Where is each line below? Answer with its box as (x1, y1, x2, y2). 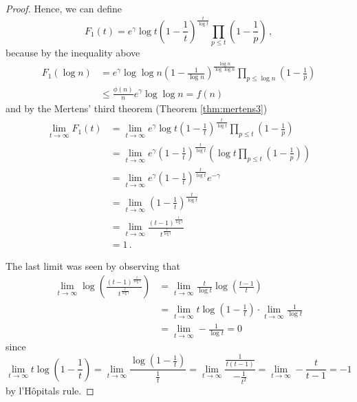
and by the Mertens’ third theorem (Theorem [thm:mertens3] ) (6, 101, 268, 116)
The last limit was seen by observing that (6, 258, 180, 273)
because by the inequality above (6, 45, 140, 60)
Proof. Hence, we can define (6, 1, 122, 15)
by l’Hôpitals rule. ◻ (6, 383, 94, 398)
